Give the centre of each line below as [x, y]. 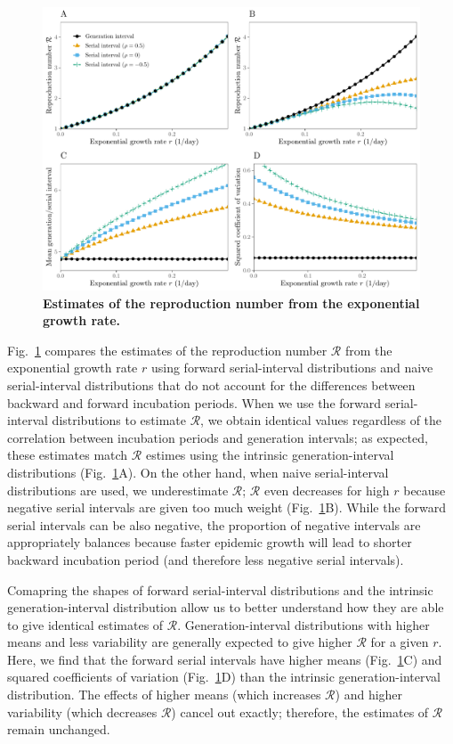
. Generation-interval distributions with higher [303, 624]
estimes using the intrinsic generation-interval [270, 455]
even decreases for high [327, 490]
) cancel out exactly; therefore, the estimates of [300, 711]
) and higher [369, 695]
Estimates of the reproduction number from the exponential [231, 303]
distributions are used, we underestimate [118, 490]
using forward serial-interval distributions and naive [292, 368]
